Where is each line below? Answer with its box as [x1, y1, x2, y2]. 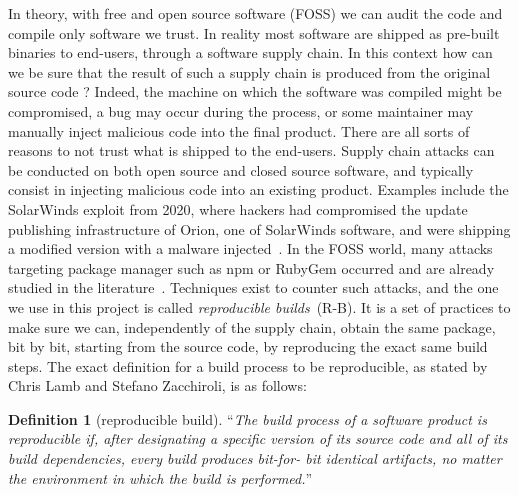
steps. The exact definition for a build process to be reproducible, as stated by [8, 355, 488, 376]
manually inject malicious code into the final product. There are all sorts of [8, 120, 470, 141]
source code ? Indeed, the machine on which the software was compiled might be [8, 81, 502, 102]
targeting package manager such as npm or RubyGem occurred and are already [8, 257, 495, 278]
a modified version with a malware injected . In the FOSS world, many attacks [8, 238, 493, 259]
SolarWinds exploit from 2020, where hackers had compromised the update [8, 198, 468, 219]
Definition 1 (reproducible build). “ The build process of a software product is [8, 408, 487, 429]
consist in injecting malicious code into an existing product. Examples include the [8, 179, 509, 200]
